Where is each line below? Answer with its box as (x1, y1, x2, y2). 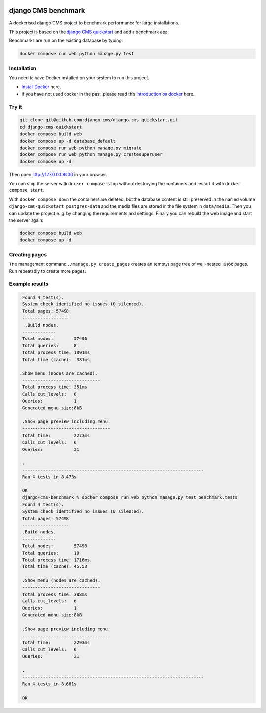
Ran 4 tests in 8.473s (22, 474, 77, 480)
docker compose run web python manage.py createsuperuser (19, 152, 163, 157)
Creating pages (9, 251, 47, 258)
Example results (9, 280, 49, 287)
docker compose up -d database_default (19, 138, 116, 144)
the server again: (9, 217, 44, 223)
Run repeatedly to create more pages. (9, 268, 86, 274)
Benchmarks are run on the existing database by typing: (9, 38, 123, 44)
